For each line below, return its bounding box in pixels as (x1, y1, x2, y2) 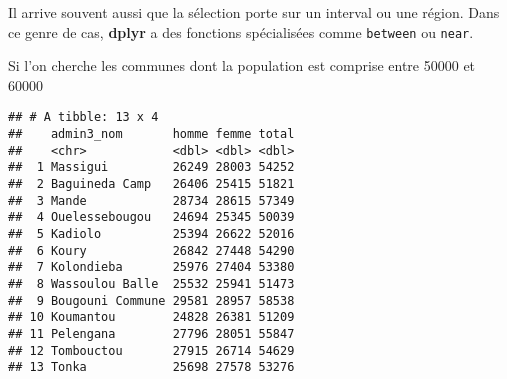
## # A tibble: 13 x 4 (8, 110, 159, 125)
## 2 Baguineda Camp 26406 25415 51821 (8, 177, 295, 192)
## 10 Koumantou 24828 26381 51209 (8, 310, 295, 325)
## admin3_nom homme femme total (8, 127, 295, 142)
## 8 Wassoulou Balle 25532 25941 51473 (8, 277, 295, 291)
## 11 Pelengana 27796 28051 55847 (8, 326, 295, 341)
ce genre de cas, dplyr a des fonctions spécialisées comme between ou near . (8, 21, 474, 42)
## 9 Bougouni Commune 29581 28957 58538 (8, 293, 295, 308)
